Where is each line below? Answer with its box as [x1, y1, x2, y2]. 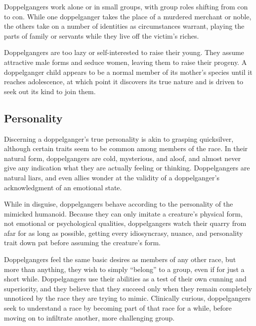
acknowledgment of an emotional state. [4, 182, 122, 192]
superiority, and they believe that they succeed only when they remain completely [4, 283, 252, 293]
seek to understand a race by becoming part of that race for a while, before [4, 303, 232, 313]
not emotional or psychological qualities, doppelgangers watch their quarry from [4, 218, 247, 228]
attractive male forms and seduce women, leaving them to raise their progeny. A [4, 56, 247, 67]
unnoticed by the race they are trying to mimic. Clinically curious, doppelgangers [4, 293, 251, 303]
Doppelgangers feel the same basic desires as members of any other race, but [4, 254, 236, 265]
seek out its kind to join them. [4, 86, 96, 96]
